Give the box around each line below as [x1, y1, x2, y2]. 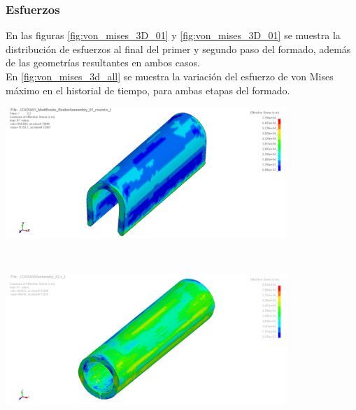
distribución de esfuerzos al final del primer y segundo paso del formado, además [6, 41, 351, 56]
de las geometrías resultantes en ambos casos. [6, 55, 200, 70]
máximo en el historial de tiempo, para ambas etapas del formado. [6, 82, 290, 97]
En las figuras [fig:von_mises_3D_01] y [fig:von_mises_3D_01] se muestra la [6, 28, 341, 43]
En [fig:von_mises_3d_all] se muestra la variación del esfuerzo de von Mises [6, 69, 334, 83]
